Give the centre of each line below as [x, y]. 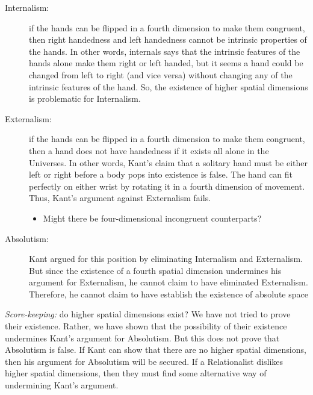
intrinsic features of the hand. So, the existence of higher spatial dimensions [169, 86]
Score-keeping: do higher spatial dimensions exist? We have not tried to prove [148, 314]
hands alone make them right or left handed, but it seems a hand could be [166, 63]
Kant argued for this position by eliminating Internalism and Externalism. [166, 259]
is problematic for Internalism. [85, 98]
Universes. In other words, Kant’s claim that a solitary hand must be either [169, 162]
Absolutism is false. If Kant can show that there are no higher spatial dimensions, [156, 350]
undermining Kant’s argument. [62, 385]
